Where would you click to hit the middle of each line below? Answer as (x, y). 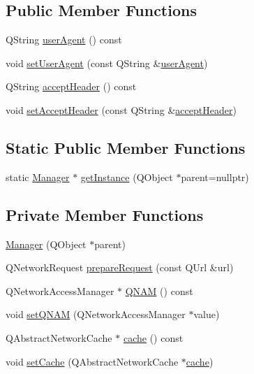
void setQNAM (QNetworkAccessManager (96, 314)
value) (207, 314)
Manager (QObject (46, 244)
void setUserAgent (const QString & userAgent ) (107, 63)
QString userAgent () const (64, 39)
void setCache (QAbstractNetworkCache (92, 361)
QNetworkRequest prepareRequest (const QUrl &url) (120, 267)
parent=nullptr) (215, 177)
